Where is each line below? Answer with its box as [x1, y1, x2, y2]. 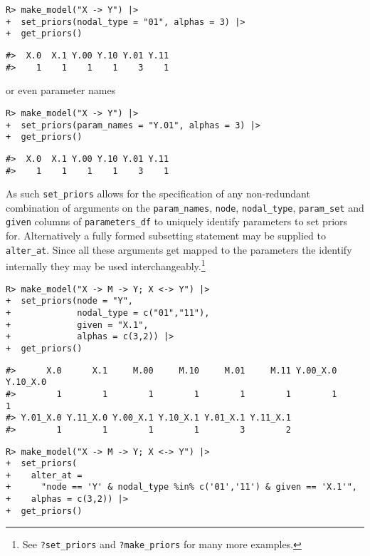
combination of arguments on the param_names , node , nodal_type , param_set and [6, 200, 364, 215]
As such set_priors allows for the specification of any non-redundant [6, 186, 310, 201]
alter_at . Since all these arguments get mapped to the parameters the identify [6, 242, 352, 257]
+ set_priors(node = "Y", [6, 296, 133, 307]
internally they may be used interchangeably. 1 [6, 257, 206, 274]
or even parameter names [6, 83, 116, 98]
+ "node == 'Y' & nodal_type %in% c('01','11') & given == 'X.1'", [6, 482, 357, 493]
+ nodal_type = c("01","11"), [6, 307, 210, 318]
